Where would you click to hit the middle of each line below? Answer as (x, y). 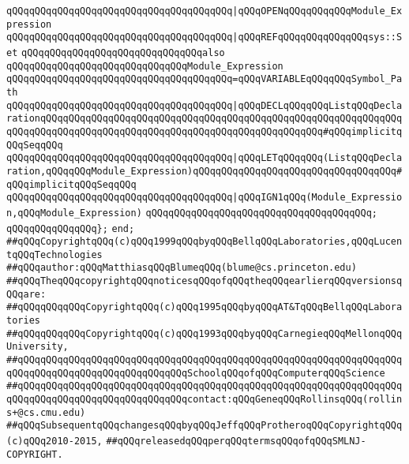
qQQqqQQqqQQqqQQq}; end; (71, 228)
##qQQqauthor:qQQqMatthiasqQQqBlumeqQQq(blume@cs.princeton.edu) (182, 268)
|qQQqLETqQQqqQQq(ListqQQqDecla (317, 158)
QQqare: (26, 294)
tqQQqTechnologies (54, 254)
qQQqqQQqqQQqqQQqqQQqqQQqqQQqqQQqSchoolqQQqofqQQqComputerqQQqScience (196, 373)
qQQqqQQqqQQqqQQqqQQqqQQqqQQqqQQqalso (123, 52)
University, (38, 347)
